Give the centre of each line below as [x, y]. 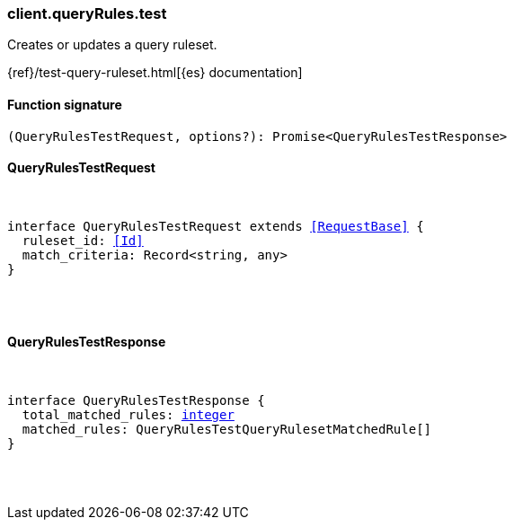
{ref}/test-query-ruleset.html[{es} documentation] [155, 73]
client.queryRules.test [87, 13]
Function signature [65, 104]
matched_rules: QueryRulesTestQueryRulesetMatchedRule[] [227, 430]
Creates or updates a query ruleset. [112, 45]
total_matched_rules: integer [128, 415]
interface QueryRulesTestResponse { [136, 401]
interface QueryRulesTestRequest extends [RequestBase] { [216, 226]
